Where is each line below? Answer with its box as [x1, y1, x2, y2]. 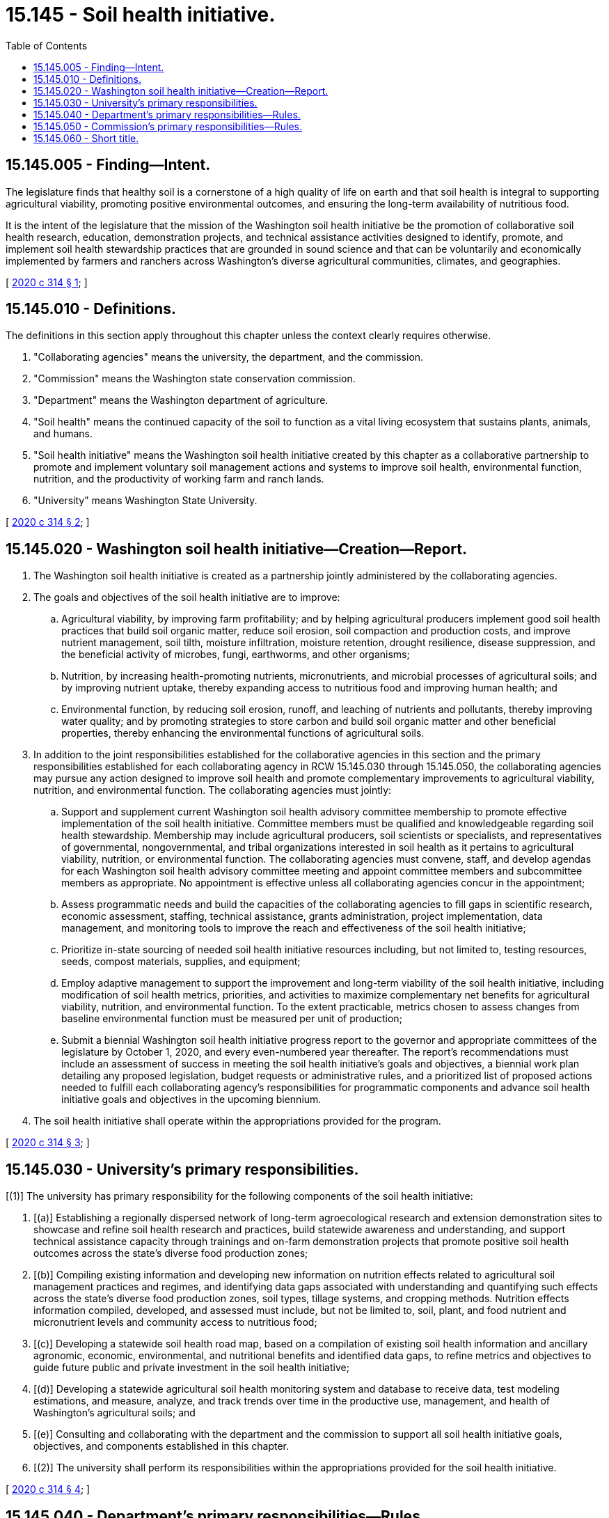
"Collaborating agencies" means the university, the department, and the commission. [33, 351, 424, 363]
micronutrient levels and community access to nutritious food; [33, 1316, 317, 1329]
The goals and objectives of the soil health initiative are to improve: [33, 591, 340, 604]
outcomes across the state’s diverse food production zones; [33, 1247, 308, 1260]
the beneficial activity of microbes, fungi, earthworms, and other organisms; [61, 648, 410, 661]
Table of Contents [6, 39, 88, 52]
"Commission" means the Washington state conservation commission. [33, 373, 356, 385]
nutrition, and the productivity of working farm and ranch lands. [33, 473, 324, 485]
